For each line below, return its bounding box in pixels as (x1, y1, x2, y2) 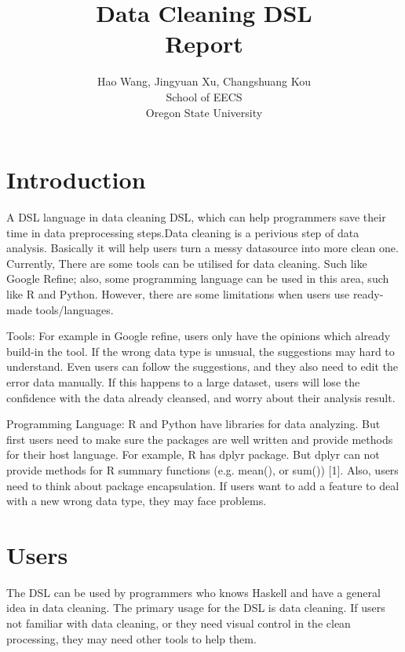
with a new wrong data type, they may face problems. (6, 493, 267, 509)
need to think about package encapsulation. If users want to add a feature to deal (6, 477, 400, 493)
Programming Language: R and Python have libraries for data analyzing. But (6, 416, 381, 432)
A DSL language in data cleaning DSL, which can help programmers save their (6, 209, 386, 225)
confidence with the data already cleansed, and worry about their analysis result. (6, 389, 396, 405)
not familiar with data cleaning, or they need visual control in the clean (6, 615, 351, 632)
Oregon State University (145, 104, 263, 120)
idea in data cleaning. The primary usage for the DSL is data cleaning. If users (6, 599, 385, 616)
